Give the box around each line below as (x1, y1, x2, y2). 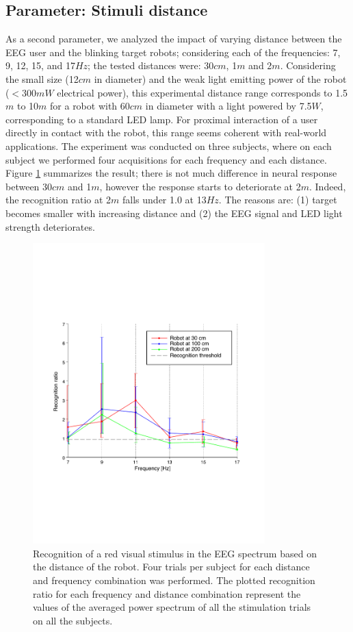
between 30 (5, 179, 53, 193)
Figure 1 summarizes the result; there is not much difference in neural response (5, 166, 337, 180)
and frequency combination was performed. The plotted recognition (33, 572, 315, 587)
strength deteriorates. (5, 219, 95, 233)
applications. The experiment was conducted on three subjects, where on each (5, 138, 332, 153)
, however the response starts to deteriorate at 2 (99, 179, 301, 193)
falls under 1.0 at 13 (122, 192, 207, 207)
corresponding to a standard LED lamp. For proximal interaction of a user (5, 112, 318, 126)
